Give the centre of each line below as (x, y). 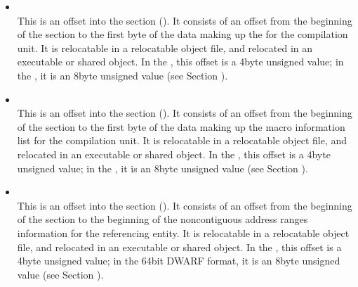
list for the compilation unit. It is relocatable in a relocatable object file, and (182, 140)
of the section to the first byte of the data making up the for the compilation (183, 34)
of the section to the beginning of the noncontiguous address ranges (163, 219)
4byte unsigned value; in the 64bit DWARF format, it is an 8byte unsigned (179, 261)
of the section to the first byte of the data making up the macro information (181, 126)
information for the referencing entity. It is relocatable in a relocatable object (183, 232)
